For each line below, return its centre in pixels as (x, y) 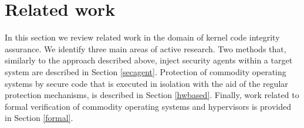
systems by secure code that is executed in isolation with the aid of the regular (146, 83)
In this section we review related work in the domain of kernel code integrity (142, 37)
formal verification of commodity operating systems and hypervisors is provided (148, 106)
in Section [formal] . (39, 118)
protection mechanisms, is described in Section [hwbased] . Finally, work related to (152, 95)
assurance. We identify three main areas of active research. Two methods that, (146, 48)
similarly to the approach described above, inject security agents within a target (149, 60)
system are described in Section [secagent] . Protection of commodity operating (146, 71)
